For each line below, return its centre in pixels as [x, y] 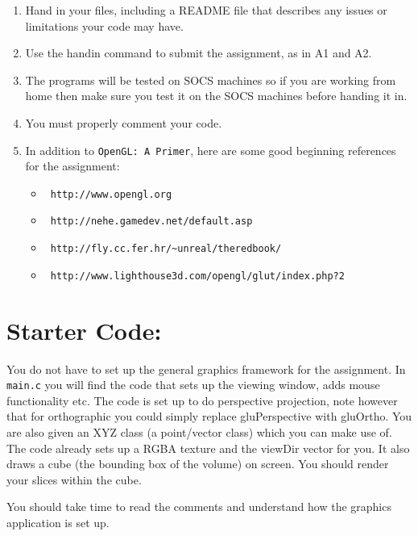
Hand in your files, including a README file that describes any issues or [206, 10]
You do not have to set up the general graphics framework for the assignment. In [206, 368]
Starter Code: [84, 330]
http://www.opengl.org [111, 194]
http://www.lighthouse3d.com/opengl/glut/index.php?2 [197, 276]
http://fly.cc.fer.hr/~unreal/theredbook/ [166, 249]
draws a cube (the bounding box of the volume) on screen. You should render [198, 464]
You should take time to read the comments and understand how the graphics [199, 507]
